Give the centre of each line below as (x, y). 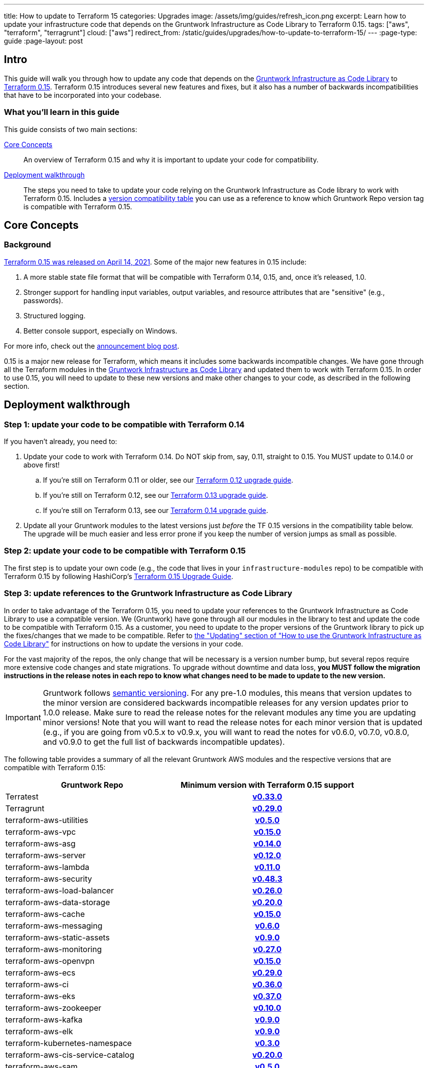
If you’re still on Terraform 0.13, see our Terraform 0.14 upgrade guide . (156, 511)
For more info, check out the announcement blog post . (92, 346)
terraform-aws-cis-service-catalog (70, 1055)
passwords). (43, 300)
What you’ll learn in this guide (62, 112)
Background (28, 245)
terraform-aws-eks (40, 996)
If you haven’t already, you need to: (61, 442)
